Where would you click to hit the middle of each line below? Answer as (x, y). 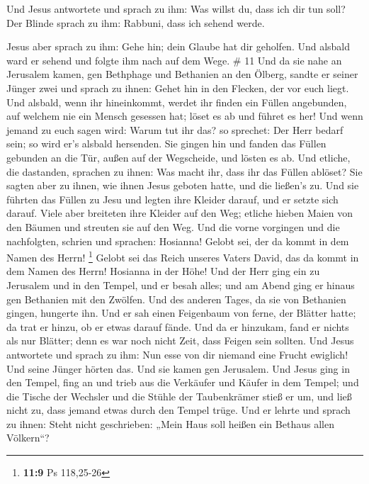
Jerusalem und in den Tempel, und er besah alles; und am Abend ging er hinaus (181, 285)
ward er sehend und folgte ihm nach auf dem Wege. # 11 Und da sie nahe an (174, 60)
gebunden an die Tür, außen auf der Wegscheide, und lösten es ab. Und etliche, (178, 157)
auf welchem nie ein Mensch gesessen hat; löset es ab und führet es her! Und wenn (185, 116)
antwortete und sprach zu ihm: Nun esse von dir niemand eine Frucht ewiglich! (177, 354)
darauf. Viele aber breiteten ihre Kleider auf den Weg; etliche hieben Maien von (180, 213)
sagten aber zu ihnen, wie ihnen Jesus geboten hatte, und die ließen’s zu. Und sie (183, 185)
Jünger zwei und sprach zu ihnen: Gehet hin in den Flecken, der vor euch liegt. (178, 88)
